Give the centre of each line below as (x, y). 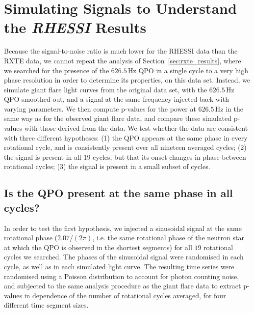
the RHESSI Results (75, 28)
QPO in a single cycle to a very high (193, 70)
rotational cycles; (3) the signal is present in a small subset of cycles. (107, 166)
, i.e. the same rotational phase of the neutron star (168, 238)
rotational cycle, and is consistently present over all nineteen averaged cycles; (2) (125, 147)
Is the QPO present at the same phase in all (118, 193)
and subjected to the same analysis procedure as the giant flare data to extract (123, 286)
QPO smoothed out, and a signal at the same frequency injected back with (116, 99)
